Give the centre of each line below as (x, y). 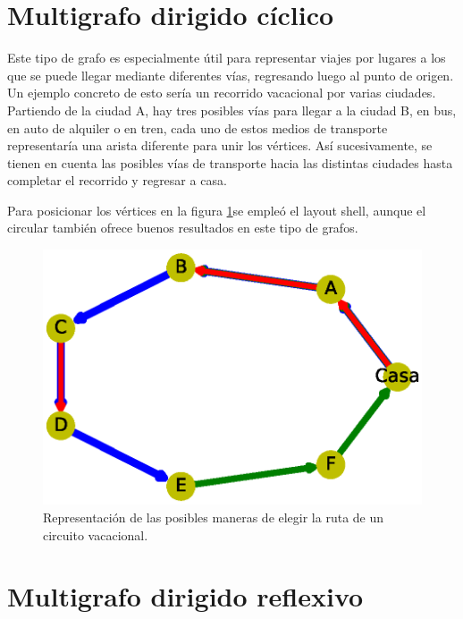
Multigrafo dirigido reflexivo (185, 596)
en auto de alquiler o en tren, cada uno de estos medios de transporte (198, 127)
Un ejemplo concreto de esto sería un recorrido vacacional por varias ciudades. (222, 93)
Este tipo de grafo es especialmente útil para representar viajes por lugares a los (227, 58)
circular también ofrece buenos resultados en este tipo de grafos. (183, 228)
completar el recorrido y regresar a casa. (117, 180)
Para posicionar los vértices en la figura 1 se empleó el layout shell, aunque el (217, 210)
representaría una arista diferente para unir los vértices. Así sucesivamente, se (220, 145)
